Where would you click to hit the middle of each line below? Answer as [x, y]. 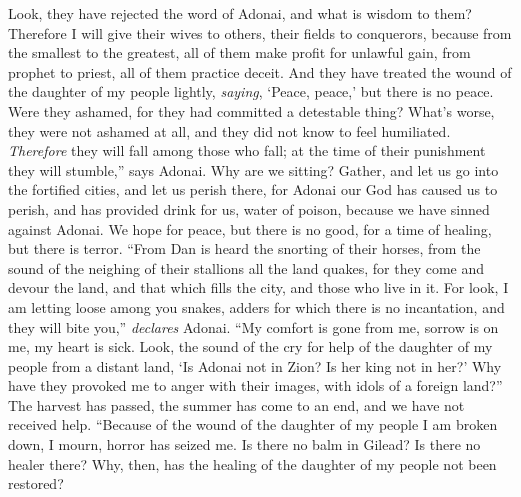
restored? [36, 483]
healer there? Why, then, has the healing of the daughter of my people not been [252, 463]
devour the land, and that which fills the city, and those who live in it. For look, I [258, 287]
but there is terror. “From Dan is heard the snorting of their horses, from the [244, 248]
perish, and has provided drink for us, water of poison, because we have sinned [249, 208]
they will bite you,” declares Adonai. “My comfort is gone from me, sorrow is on [253, 326]
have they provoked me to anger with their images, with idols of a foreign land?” [255, 385]
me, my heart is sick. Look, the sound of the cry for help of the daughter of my [250, 346]
